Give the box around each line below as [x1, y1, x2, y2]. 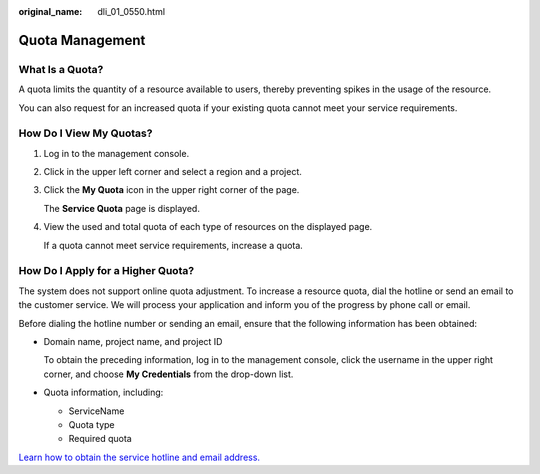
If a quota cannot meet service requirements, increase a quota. [43, 239, 304, 251]
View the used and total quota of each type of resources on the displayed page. [43, 221, 373, 233]
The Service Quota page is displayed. [43, 202, 200, 214]
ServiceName [68, 405, 125, 417]
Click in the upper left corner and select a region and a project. [43, 166, 302, 178]
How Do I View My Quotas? [18, 126, 153, 140]
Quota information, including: [43, 386, 164, 399]
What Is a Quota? [18, 62, 104, 76]
